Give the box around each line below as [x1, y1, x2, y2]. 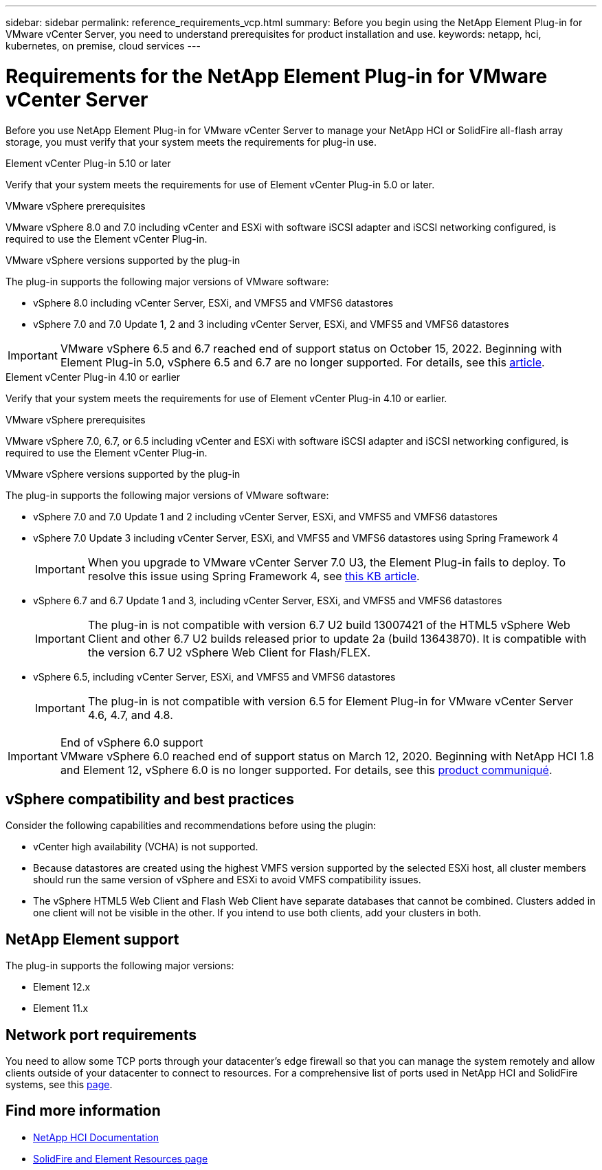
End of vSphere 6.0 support [60, 735, 203, 749]
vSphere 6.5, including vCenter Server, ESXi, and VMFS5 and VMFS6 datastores [33, 670, 396, 683]
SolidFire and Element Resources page [33, 1152, 208, 1165]
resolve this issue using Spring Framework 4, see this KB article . [87, 569, 420, 583]
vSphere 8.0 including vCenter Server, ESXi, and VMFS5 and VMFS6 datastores [33, 296, 394, 309]
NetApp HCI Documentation [33, 1131, 159, 1143]
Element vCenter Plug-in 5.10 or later [5, 157, 171, 169]
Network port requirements [5, 1026, 197, 1044]
